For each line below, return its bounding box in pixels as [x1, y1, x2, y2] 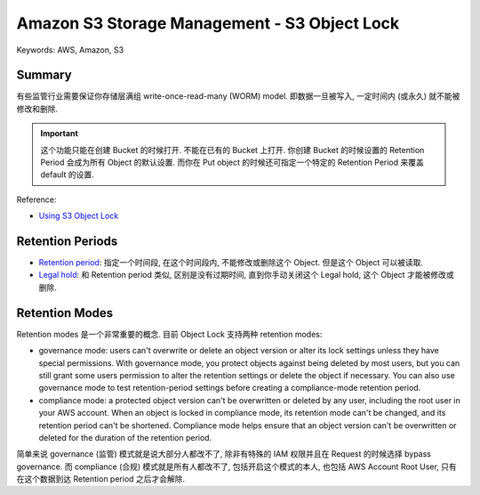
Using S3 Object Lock [38, 210, 119, 222]
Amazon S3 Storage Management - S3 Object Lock [16, 13, 400, 33]
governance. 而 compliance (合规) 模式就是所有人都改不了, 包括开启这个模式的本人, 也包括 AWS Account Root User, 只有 [16, 461, 457, 472]
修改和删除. [16, 103, 59, 114]
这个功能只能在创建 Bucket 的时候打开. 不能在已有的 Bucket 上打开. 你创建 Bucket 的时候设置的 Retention [40, 144, 425, 155]
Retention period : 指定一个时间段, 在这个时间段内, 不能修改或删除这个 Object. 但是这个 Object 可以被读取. [38, 257, 424, 268]
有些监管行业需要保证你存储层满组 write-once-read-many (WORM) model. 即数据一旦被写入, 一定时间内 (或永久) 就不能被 [16, 91, 460, 101]
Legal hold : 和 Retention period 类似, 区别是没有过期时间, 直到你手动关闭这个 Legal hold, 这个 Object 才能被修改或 [38, 270, 454, 280]
